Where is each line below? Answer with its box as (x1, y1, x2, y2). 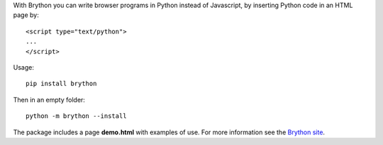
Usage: (13, 63, 35, 71)
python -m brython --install (26, 112, 127, 120)
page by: (13, 11, 39, 19)
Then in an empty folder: (13, 95, 85, 104)
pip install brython (26, 80, 97, 88)
